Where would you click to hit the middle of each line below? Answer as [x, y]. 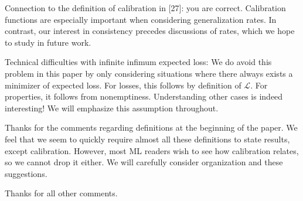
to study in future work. [48, 42]
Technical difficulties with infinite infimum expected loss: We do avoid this [138, 62]
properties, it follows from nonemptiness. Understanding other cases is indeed [144, 96]
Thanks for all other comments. [61, 193]
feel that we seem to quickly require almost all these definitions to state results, [147, 139]
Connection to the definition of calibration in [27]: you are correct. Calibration [145, 8]
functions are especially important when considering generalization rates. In [141, 19]
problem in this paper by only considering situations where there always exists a [149, 73]
